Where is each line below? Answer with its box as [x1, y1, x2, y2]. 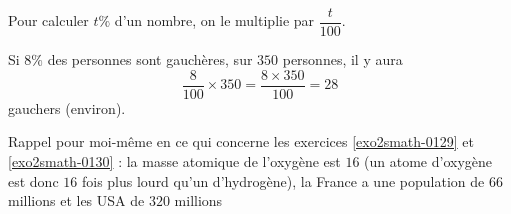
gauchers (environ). [8, 97, 126, 118]
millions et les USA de [8, 190, 145, 211]
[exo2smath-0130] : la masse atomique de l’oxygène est [8, 150, 341, 171]
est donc [8, 170, 59, 191]
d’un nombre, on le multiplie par [114, 10, 315, 31]
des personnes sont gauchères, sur [47, 49, 253, 70]
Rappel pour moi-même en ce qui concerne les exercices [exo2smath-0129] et [8, 131, 474, 152]
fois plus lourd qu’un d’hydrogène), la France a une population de [81, 170, 485, 191]
